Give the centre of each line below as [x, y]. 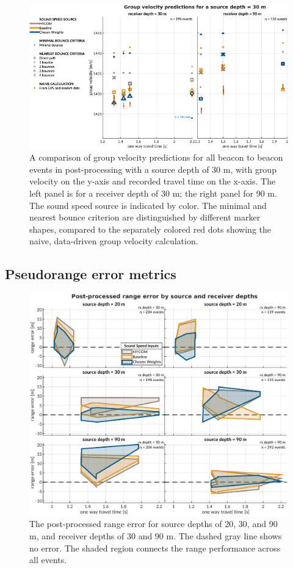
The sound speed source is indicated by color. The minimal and [148, 205]
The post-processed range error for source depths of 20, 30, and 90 [154, 524]
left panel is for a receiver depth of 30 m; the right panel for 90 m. [153, 193]
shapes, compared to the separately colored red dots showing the [150, 229]
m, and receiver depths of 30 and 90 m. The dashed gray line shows [156, 536]
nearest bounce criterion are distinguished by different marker [145, 217]
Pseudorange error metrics [91, 274]
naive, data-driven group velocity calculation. [114, 241]
